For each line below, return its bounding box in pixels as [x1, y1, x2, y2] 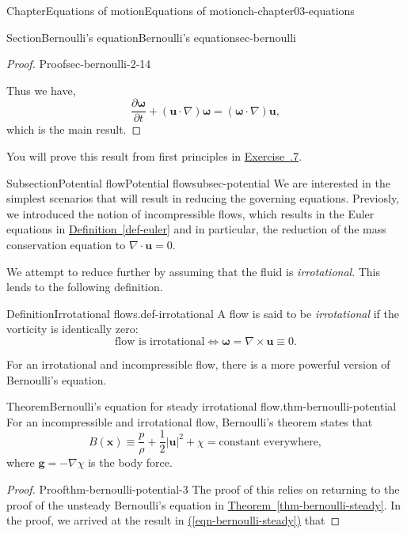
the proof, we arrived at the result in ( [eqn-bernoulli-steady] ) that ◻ [6, 512, 340, 528]
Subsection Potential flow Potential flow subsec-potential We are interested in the [6, 174, 390, 191]
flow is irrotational [115, 335, 205, 347]
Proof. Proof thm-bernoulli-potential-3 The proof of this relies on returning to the [6, 481, 400, 497]
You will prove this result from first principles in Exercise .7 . [6, 148, 302, 165]
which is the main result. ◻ [6, 121, 142, 138]
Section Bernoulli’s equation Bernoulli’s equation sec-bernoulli [6, 28, 296, 45]
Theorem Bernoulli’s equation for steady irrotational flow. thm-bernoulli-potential [6, 398, 397, 415]
